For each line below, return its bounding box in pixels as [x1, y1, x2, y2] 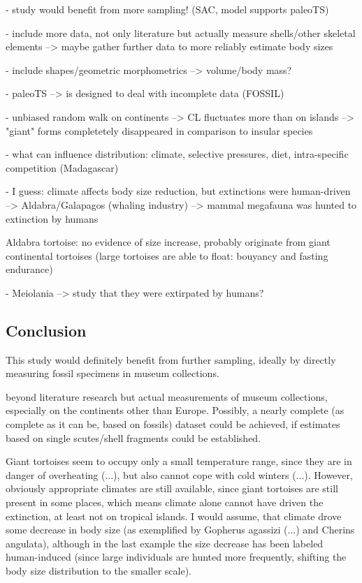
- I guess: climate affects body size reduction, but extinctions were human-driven [6, 184, 351, 198]
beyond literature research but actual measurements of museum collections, [6, 389, 328, 404]
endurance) [6, 262, 53, 276]
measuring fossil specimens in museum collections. [6, 366, 219, 381]
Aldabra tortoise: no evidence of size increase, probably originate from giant [6, 235, 331, 249]
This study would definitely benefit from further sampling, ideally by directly [6, 352, 336, 367]
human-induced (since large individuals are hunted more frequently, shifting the [6, 549, 347, 564]
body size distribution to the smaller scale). [6, 563, 191, 578]
